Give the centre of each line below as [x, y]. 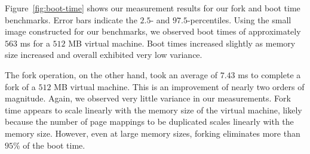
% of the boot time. [49, 145]
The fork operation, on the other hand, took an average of [111, 74]
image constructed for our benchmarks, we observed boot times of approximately [153, 31]
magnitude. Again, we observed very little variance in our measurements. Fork [148, 98]
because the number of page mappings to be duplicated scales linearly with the [149, 121]
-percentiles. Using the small [239, 19]
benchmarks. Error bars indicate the [71, 19]
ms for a [35, 43]
